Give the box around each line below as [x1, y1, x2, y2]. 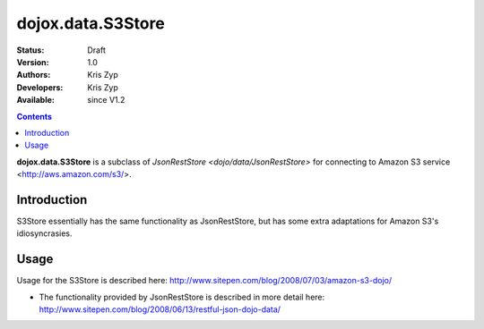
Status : [16, 45, 45, 55]
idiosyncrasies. [16, 228, 73, 239]
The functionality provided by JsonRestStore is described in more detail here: [39, 291, 325, 302]
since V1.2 [87, 95, 125, 105]
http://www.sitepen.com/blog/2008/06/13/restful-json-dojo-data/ [39, 304, 281, 315]
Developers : [16, 81, 64, 93]
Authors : [16, 70, 51, 80]
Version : [16, 56, 49, 67]
